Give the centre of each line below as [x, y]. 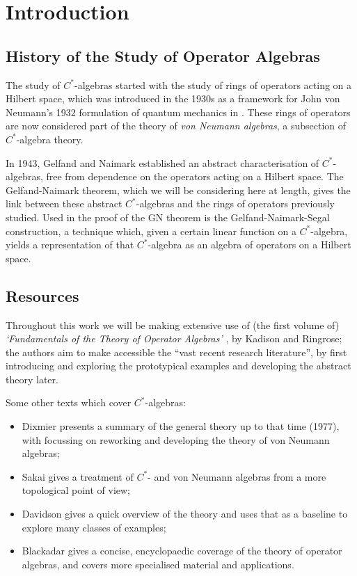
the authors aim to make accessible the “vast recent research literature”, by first [176, 352]
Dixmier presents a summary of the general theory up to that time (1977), [181, 426]
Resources [42, 295]
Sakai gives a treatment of [78, 476]
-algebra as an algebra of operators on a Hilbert [249, 245]
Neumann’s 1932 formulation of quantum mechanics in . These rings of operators [178, 112]
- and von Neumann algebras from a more [237, 476]
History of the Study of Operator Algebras [163, 55]
